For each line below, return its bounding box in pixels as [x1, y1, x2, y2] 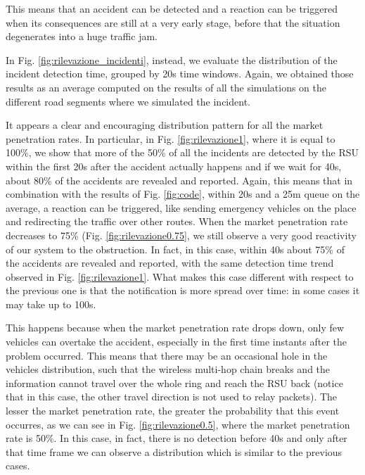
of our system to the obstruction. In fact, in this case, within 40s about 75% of [6, 241, 345, 256]
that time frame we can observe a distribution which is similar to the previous [6, 444, 342, 459]
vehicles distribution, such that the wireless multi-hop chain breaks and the [6, 362, 331, 376]
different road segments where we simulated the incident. [6, 94, 250, 108]
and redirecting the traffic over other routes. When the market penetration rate [6, 214, 348, 229]
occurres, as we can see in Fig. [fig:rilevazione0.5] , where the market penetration [6, 417, 350, 431]
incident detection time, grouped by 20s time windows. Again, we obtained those [6, 66, 354, 81]
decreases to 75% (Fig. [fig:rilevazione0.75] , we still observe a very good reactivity [6, 227, 357, 242]
